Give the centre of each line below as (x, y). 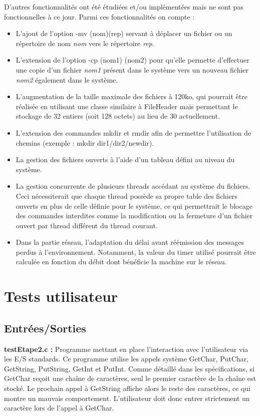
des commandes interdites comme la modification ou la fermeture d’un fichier (134, 216)
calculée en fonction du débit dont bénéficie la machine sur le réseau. (121, 262)
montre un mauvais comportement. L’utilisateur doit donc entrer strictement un (127, 398)
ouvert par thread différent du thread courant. (87, 225)
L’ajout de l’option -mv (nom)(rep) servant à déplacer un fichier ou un (124, 33)
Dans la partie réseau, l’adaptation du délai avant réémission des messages (130, 242)
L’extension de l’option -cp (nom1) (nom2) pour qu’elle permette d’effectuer (133, 60)
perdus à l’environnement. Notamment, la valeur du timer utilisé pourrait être (136, 252)
